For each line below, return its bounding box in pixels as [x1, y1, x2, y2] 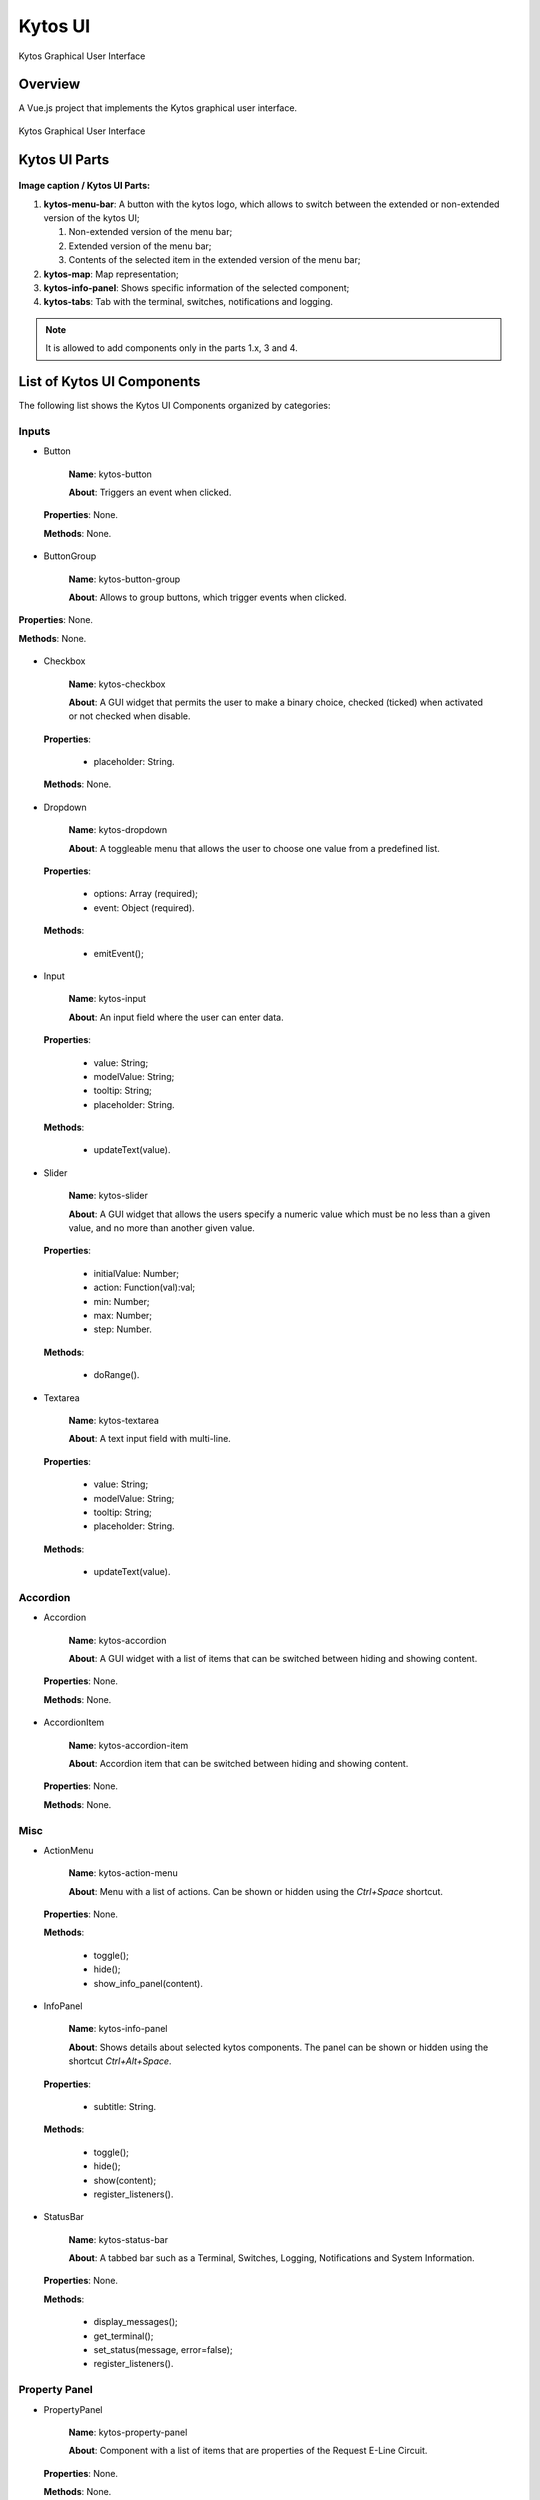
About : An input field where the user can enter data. [68, 1011, 284, 1023]
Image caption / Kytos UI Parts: [18, 180, 150, 192]
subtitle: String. [93, 2100, 157, 2112]
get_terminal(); [93, 2330, 154, 2342]
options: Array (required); [93, 888, 199, 900]
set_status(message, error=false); [93, 2344, 234, 2356]
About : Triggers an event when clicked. [68, 486, 232, 498]
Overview [18, 76, 81, 93]
